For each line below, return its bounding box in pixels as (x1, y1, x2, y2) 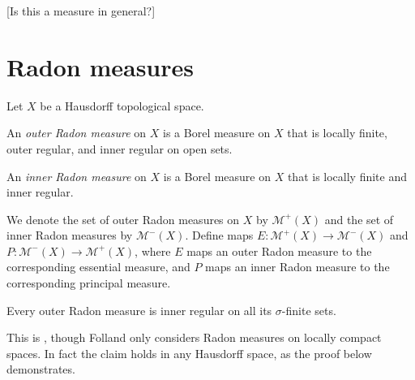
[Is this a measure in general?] (6, 2, 156, 19)
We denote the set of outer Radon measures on (6, 210, 240, 227)
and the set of (324, 210, 394, 227)
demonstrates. (6, 361, 75, 378)
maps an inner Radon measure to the (205, 258, 390, 275)
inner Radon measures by (6, 227, 133, 244)
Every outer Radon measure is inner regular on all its (6, 301, 272, 318)
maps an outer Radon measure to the (186, 242, 372, 259)
